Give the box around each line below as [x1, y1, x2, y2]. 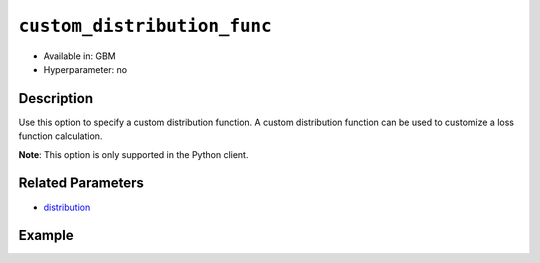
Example [18, 227, 74, 244]
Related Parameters [18, 175, 145, 192]
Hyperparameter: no [43, 63, 128, 75]
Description [18, 90, 94, 107]
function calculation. [18, 130, 103, 142]
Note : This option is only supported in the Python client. [18, 148, 249, 160]
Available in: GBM [43, 50, 116, 62]
